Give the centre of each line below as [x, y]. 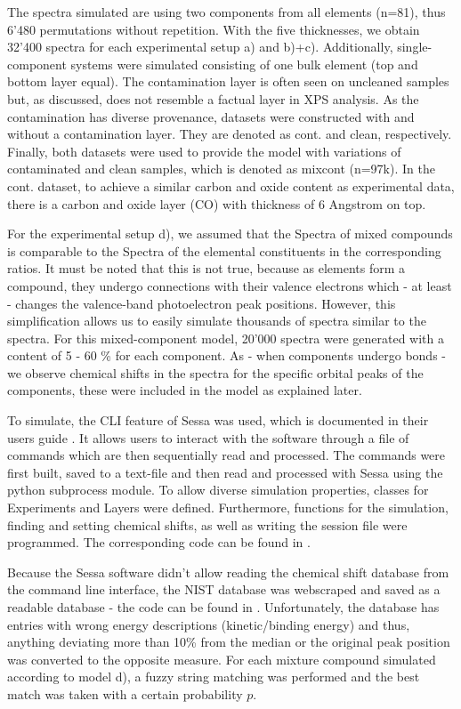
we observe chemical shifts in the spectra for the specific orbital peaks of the [215, 372]
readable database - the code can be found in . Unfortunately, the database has [223, 607]
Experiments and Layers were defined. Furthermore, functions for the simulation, [228, 508]
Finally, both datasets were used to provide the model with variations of [204, 151]
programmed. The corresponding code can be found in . [159, 542]
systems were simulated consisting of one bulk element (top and [244, 64]
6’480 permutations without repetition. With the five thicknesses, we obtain [214, 29]
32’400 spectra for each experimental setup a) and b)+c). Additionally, [200, 47]
